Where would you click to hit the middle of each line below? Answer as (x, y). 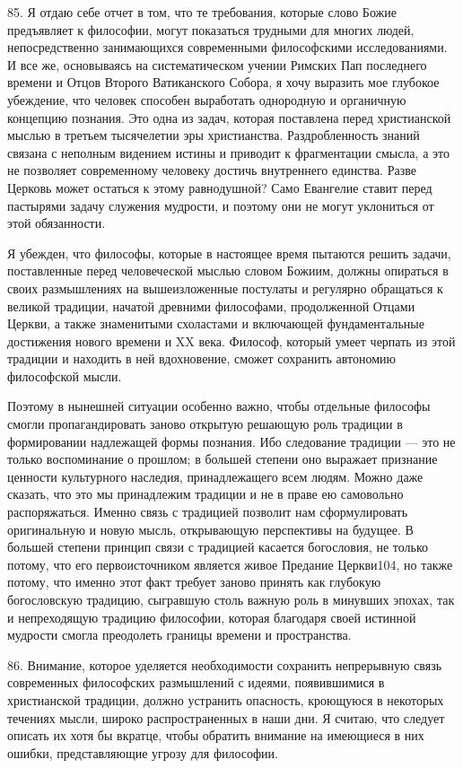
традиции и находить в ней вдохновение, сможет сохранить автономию (201, 358)
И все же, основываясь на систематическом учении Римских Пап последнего (217, 64)
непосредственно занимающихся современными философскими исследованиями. (227, 47)
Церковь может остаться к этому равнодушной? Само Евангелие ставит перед (220, 187)
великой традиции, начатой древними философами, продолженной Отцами (211, 305)
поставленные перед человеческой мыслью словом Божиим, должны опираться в (228, 271)
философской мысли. (65, 375)
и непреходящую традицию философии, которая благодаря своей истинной (212, 617)
